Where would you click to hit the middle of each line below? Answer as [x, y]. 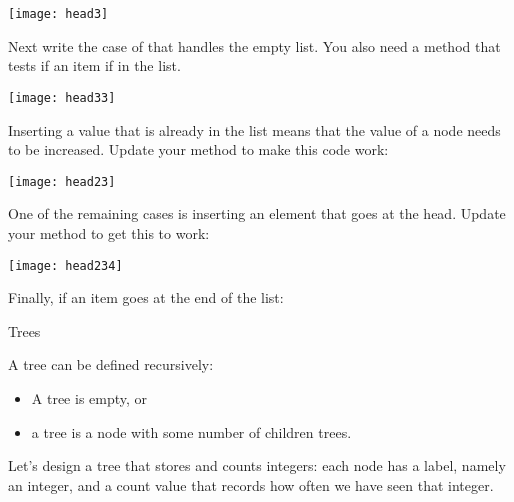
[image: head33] [62, 97]
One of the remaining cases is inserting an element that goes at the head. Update [257, 213]
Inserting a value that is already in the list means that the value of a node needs [254, 129]
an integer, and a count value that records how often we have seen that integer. [251, 484]
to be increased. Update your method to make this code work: [198, 149]
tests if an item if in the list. [94, 65]
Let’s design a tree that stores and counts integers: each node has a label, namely [257, 465]
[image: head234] [65, 265]
